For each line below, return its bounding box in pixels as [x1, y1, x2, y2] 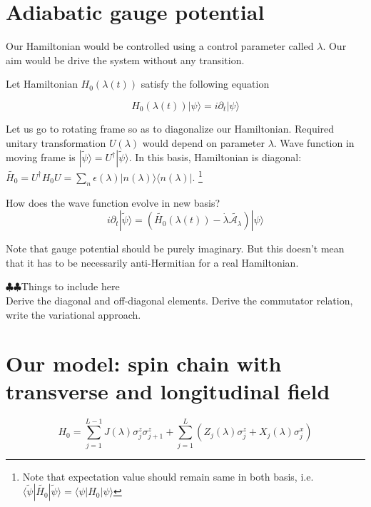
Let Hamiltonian [6, 76, 78, 91]
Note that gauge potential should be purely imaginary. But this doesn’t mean [6, 241, 345, 256]
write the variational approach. [6, 307, 141, 322]
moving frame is [6, 150, 76, 165]
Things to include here [21, 279, 120, 294]
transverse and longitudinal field [6, 377, 330, 406]
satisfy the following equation [141, 76, 270, 91]
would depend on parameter [142, 135, 265, 150]
